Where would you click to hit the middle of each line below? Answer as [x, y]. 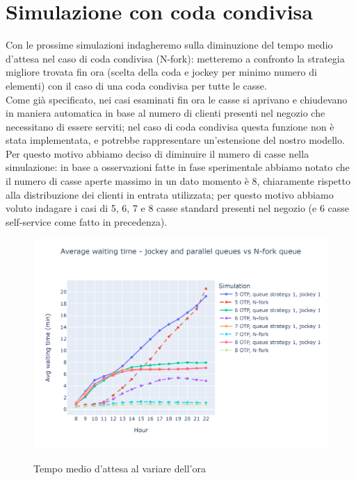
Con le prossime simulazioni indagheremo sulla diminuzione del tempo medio [169, 45]
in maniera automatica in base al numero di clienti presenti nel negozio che [165, 113]
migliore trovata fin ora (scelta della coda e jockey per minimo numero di [161, 72]
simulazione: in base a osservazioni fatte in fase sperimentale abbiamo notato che [178, 167]
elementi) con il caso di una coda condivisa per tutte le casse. [136, 85]
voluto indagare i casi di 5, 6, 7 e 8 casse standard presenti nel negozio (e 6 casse [178, 208]
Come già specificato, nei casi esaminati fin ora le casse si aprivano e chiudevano [177, 99]
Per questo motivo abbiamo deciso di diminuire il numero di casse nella [157, 153]
